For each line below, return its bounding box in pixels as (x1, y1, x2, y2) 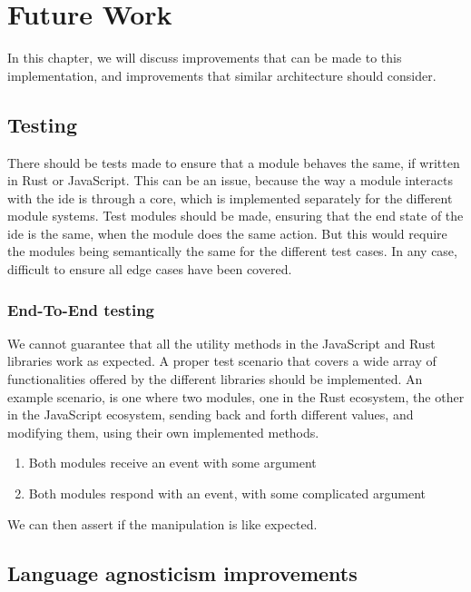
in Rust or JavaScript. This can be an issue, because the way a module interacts (7, 171, 453, 190)
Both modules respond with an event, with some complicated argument (28, 484, 427, 503)
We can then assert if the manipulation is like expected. (7, 514, 318, 533)
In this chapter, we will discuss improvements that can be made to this (7, 48, 402, 67)
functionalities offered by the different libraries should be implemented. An (7, 370, 423, 389)
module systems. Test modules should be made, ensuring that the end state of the (7, 206, 464, 225)
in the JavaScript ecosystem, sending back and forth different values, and (7, 405, 414, 424)
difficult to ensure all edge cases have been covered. (7, 260, 292, 279)
